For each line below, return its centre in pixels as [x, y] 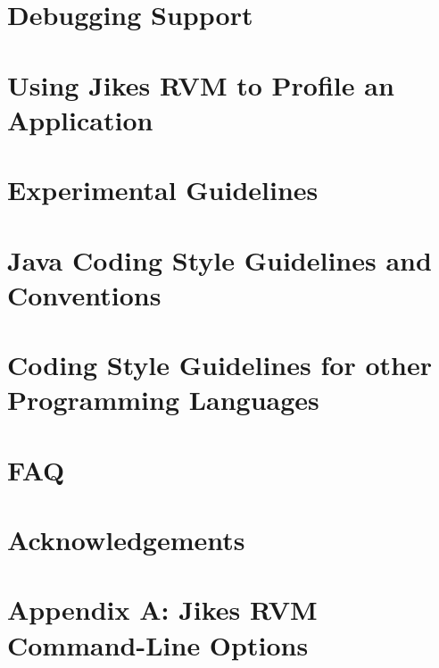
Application [80, 119]
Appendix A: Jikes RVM [162, 610]
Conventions [84, 294]
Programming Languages [163, 400]
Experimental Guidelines [163, 190]
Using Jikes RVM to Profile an [201, 84]
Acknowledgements [126, 539]
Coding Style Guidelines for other [219, 365]
